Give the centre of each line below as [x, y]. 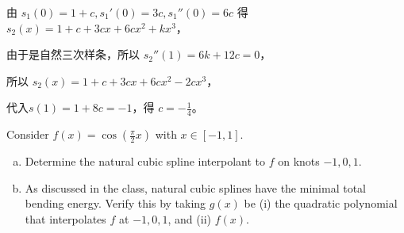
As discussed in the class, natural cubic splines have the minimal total [195, 187]
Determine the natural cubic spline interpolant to [145, 161]
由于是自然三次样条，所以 [73, 54]
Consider [28, 134]
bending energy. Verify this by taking [115, 203]
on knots [299, 161]
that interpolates [65, 218]
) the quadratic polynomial [332, 203]
